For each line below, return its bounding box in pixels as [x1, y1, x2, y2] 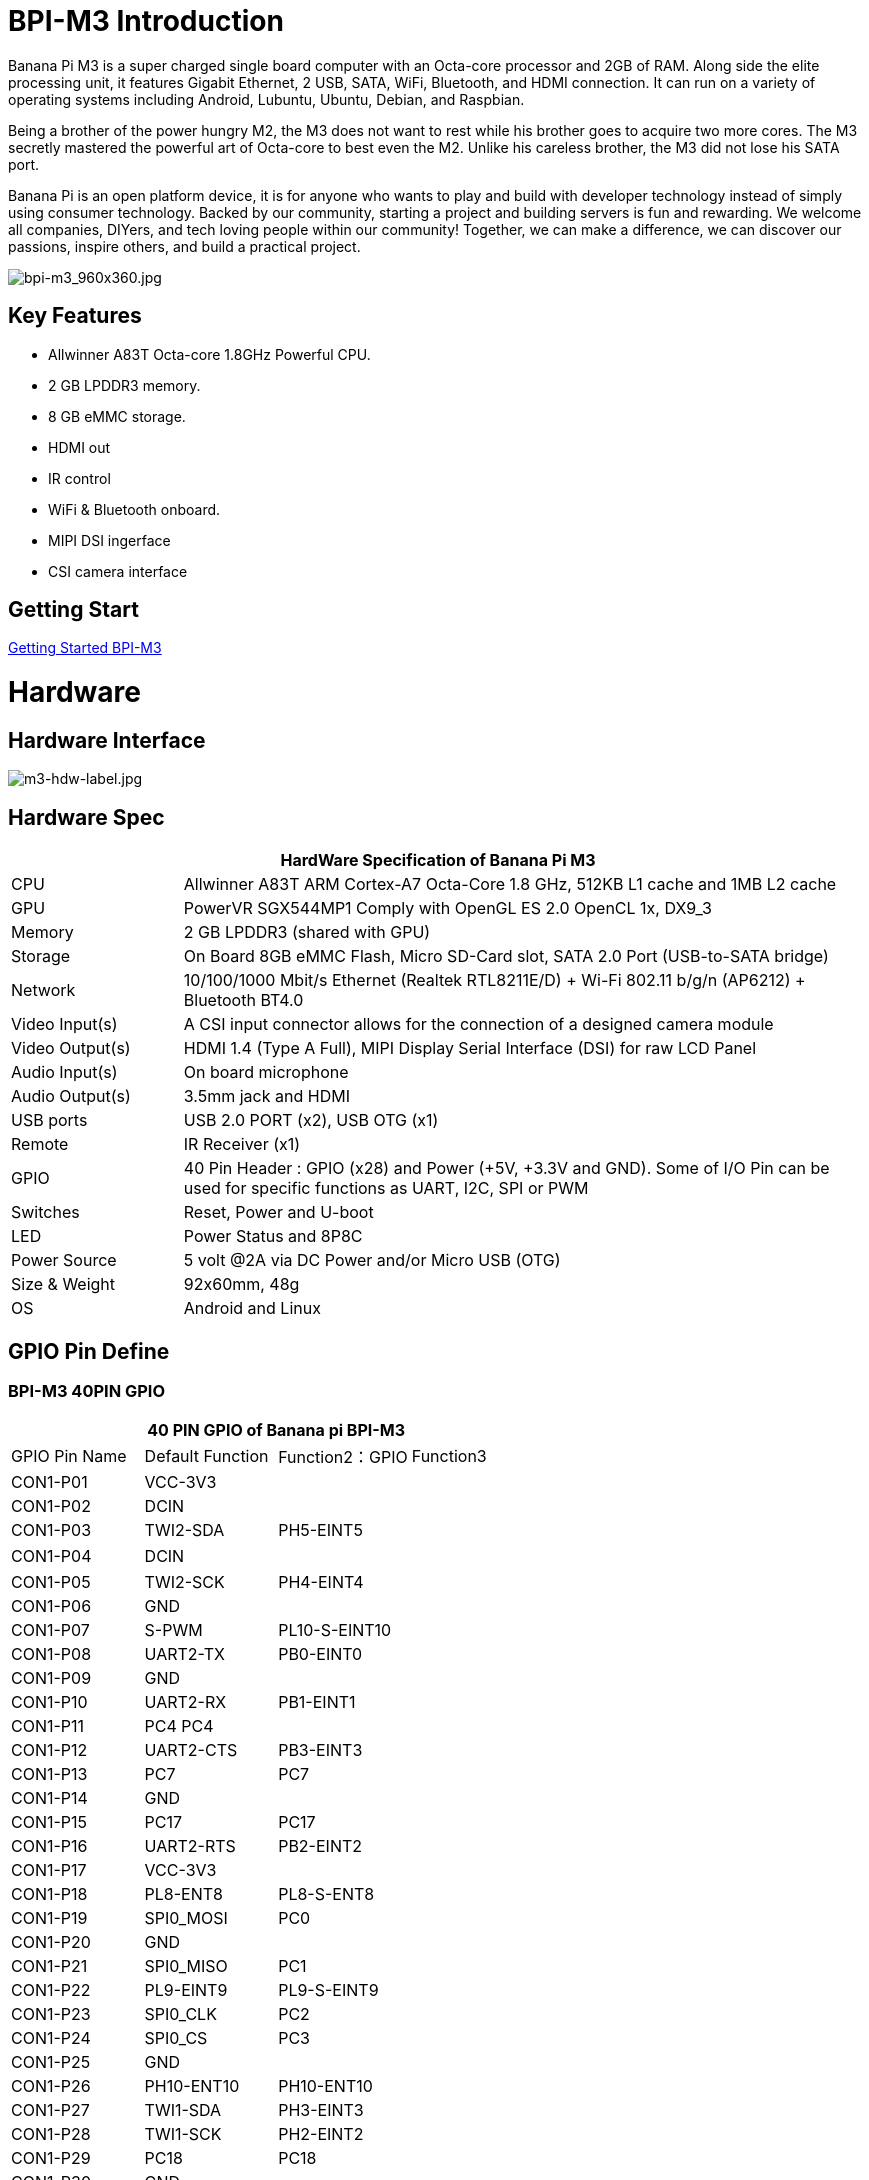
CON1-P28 [11, 2124, 91, 2145]
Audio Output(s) [11, 1086, 131, 1107]
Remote [11, 1134, 69, 1155]
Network [11, 980, 76, 1001]
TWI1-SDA [144, 2100, 222, 2121]
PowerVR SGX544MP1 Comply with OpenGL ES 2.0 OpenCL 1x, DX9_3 [183, 898, 712, 919]
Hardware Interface [8, 727, 206, 753]
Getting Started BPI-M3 [8, 639, 162, 657]
